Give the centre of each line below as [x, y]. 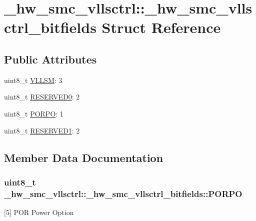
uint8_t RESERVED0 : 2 [42, 97]
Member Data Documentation [84, 157]
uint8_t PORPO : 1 [34, 113]
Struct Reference [161, 27]
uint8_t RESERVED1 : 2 [42, 130]
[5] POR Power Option [39, 212]
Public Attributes [50, 59]
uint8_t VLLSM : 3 [33, 80]
